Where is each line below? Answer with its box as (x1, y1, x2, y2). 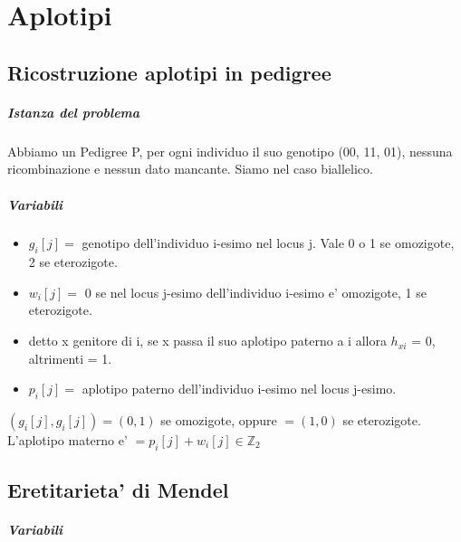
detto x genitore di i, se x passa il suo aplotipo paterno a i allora (28, 331, 387, 350)
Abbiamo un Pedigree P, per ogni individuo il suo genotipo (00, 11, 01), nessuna (7, 141, 453, 160)
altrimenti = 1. (28, 348, 112, 367)
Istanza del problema (7, 102, 140, 121)
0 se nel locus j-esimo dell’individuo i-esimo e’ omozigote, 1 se (84, 282, 427, 301)
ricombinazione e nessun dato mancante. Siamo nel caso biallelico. (7, 159, 373, 178)
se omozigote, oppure (160, 411, 277, 430)
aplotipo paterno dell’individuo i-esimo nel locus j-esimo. (82, 379, 397, 398)
